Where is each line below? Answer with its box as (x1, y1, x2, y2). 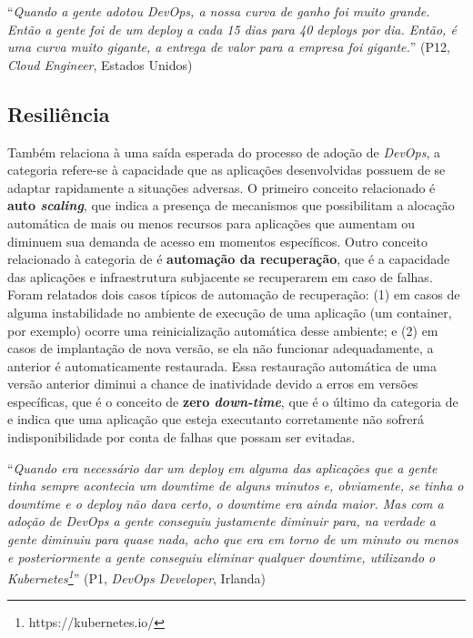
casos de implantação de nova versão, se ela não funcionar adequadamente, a (7, 339, 434, 358)
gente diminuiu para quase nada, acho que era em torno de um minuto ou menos (7, 530, 458, 549)
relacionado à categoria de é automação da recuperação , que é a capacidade (7, 249, 450, 268)
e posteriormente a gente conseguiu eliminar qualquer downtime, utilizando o (7, 547, 436, 566)
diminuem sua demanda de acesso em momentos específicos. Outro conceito (7, 231, 428, 250)
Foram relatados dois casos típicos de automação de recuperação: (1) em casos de (7, 285, 460, 304)
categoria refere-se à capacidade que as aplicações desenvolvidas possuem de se (7, 160, 446, 179)
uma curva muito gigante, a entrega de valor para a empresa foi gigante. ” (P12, (7, 37, 450, 56)
